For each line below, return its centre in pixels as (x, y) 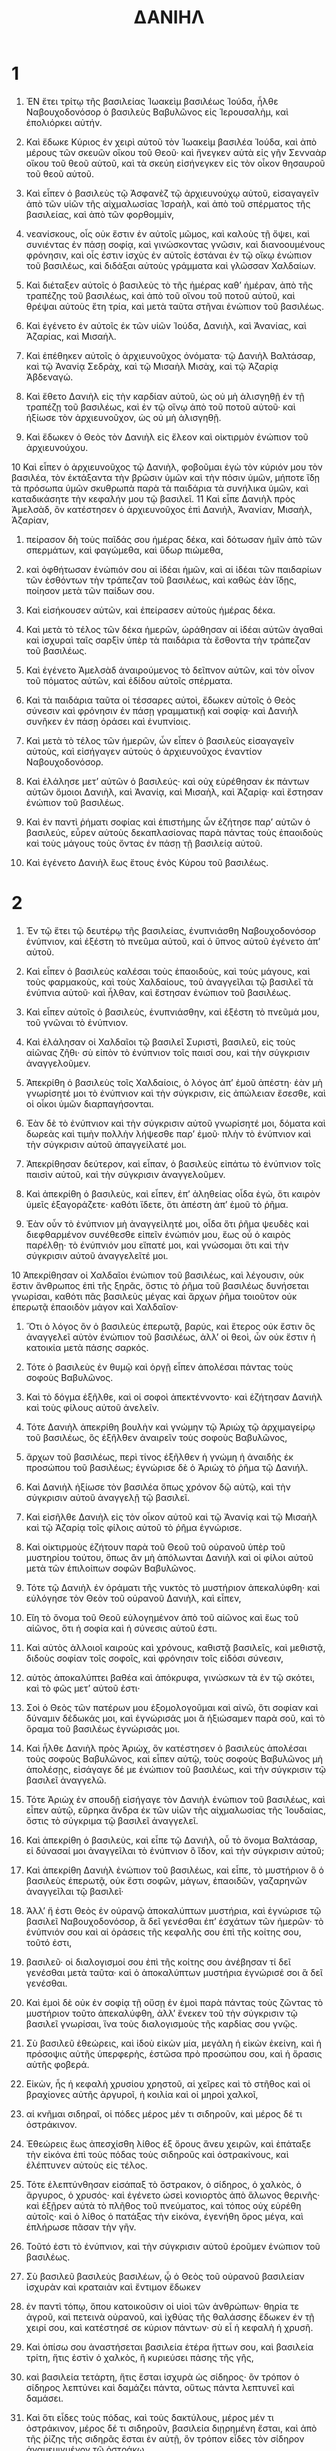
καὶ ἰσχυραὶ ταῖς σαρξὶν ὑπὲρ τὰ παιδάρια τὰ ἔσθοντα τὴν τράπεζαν (168, 640)
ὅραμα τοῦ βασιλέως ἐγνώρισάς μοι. (103, 1728)
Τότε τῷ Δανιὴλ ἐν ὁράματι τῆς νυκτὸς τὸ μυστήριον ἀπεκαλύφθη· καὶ (173, 1587)
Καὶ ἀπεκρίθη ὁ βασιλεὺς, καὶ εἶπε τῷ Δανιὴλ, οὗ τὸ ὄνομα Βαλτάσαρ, (171, 1840)
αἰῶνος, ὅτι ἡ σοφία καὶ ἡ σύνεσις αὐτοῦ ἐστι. (121, 1628)
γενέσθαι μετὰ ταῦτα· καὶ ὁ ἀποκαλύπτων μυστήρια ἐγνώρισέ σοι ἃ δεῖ (174, 1972)
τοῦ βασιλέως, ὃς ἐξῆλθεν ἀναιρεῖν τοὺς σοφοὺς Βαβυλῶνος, (156, 1437)
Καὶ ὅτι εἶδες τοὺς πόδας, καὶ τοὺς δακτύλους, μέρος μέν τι (149, 2417)
